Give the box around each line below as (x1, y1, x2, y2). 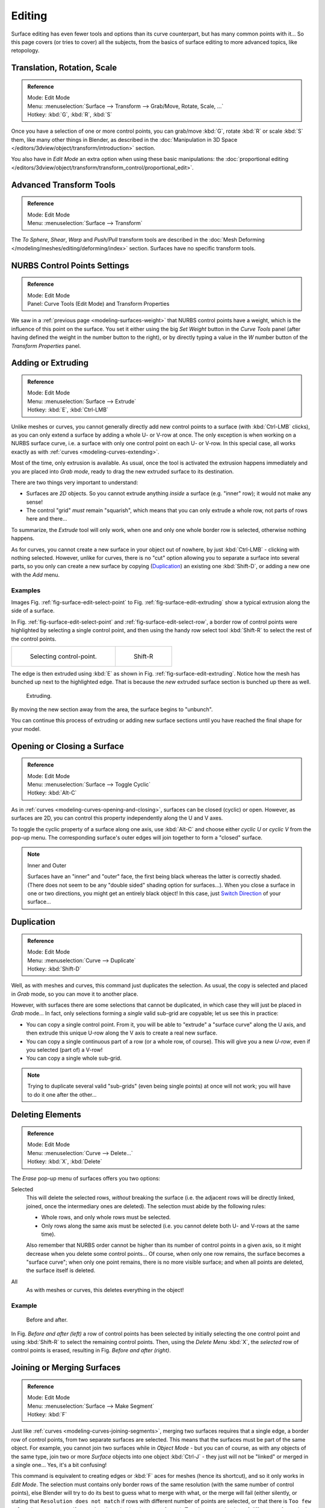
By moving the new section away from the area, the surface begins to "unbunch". (11, 706, 213, 713)
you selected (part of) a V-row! (26, 1047, 103, 1054)
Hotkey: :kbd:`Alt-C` (27, 789, 77, 796)
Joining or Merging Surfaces (11, 1363, 121, 1373)
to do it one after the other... (27, 1091, 97, 1098)
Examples (11, 586, 41, 594)
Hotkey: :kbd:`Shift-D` (27, 965, 81, 972)
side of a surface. (11, 607, 55, 615)
